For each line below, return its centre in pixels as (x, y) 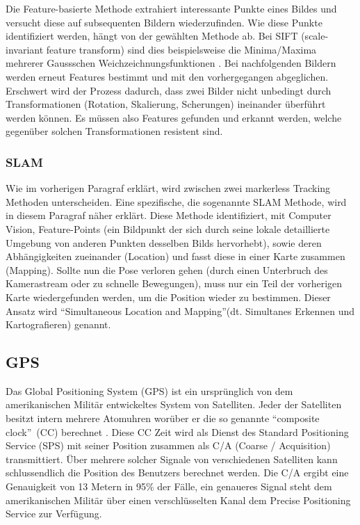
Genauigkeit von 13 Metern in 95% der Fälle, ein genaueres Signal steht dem (169, 486)
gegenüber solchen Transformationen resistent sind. (114, 131)
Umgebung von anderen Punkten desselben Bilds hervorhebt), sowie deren (164, 242)
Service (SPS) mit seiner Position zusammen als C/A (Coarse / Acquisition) (168, 445)
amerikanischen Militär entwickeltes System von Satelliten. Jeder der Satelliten (174, 404)
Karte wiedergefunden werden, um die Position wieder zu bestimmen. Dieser (168, 297)
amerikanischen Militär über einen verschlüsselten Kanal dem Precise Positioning (178, 500)
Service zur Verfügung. (54, 514)
